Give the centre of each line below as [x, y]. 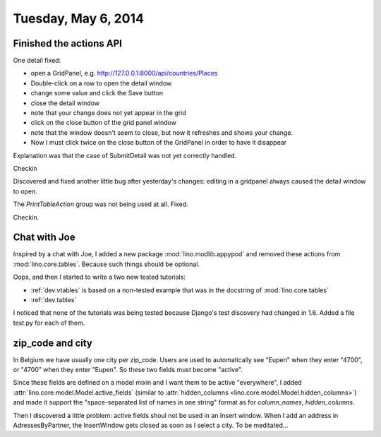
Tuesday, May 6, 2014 [79, 18]
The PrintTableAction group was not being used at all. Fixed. [101, 204]
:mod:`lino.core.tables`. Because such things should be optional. [107, 264]
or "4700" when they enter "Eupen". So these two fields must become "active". [128, 370]
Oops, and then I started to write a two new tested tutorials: [99, 277]
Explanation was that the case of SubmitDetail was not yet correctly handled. [125, 155]
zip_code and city [53, 343]
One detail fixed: [37, 61]
